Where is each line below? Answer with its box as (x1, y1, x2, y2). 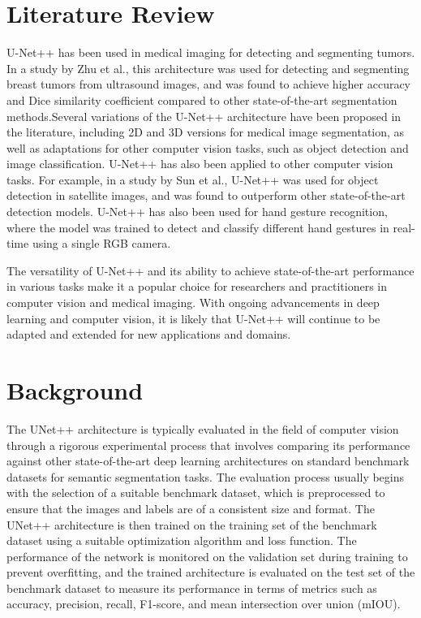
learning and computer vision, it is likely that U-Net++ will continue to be (6, 309, 380, 326)
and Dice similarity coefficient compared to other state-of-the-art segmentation (6, 91, 397, 108)
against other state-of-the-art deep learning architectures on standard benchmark (6, 452, 410, 469)
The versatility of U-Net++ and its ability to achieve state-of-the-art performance (6, 261, 415, 279)
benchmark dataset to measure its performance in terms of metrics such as (6, 579, 377, 596)
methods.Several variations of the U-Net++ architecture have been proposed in (6, 107, 402, 124)
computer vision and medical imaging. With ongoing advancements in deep (6, 294, 380, 311)
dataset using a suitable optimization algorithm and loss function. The (6, 532, 357, 549)
